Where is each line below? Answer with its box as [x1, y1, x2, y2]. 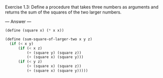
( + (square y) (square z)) [26, 50, 82, 55]
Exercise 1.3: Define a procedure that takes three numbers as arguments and [5, 4, 159, 10]
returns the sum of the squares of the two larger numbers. [5, 9, 122, 15]
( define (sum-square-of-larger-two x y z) [5, 36, 92, 42]
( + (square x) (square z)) [26, 64, 82, 69]
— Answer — [5, 19, 32, 24]
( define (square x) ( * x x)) [5, 28, 64, 33]
